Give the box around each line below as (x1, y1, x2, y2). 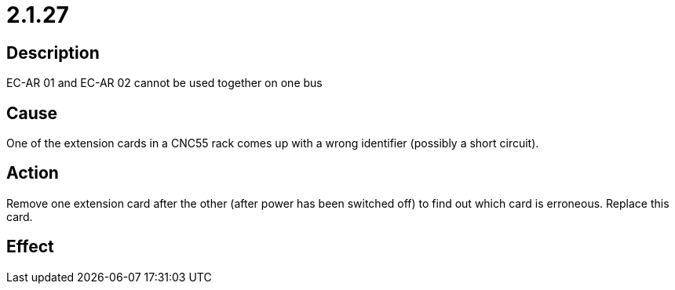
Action (6, 163, 59, 183)
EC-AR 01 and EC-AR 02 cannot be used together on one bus (6, 76, 323, 90)
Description (6, 42, 100, 63)
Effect (6, 237, 54, 257)
